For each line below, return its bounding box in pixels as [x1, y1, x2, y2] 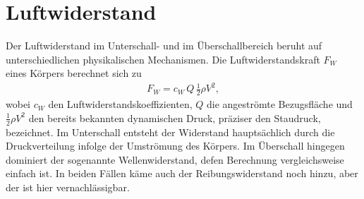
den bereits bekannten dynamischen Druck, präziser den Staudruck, [28, 110, 321, 125]
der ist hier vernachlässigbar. [6, 180, 130, 195]
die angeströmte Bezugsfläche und [207, 97, 353, 111]
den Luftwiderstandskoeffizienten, [48, 97, 193, 111]
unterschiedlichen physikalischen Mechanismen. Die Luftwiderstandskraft [6, 52, 320, 66]
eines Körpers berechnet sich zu [6, 66, 142, 80]
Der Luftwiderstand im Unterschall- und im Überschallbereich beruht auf [6, 38, 322, 53]
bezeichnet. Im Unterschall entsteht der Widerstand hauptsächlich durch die [6, 124, 335, 139]
